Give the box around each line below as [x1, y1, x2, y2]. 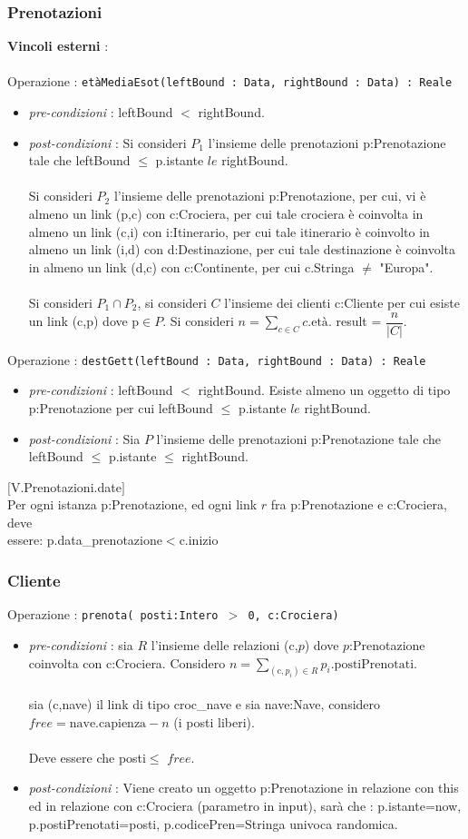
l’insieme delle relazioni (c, [151, 635, 298, 654]
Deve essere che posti [28, 747, 146, 766]
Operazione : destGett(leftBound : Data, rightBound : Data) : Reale [7, 350, 426, 369]
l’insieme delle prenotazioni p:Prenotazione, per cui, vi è [113, 186, 426, 205]
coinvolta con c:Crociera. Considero [28, 653, 226, 672]
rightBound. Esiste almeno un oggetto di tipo [198, 380, 451, 400]
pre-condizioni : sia [28, 635, 133, 654]
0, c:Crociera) [248, 609, 339, 623]
